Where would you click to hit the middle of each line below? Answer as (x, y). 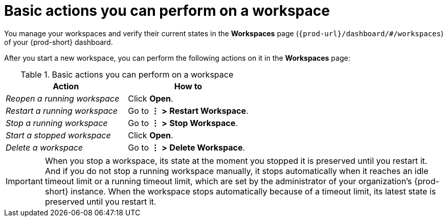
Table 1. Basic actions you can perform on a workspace (127, 74)
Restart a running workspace (62, 110)
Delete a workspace (44, 147)
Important (24, 181)
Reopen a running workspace (63, 98)
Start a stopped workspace (58, 135)
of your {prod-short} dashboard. (59, 42)
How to (188, 86)
